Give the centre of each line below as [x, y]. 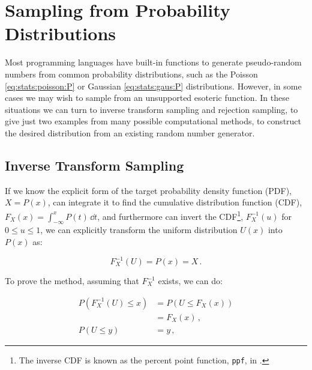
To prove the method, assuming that [72, 281]
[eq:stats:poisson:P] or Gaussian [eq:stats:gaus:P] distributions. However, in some [153, 86]
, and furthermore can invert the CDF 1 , [170, 215]
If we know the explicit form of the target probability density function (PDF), [148, 190]
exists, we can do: [190, 281]
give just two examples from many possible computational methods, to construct [153, 121]
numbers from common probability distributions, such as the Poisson [131, 74]
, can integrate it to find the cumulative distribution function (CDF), [175, 202]
